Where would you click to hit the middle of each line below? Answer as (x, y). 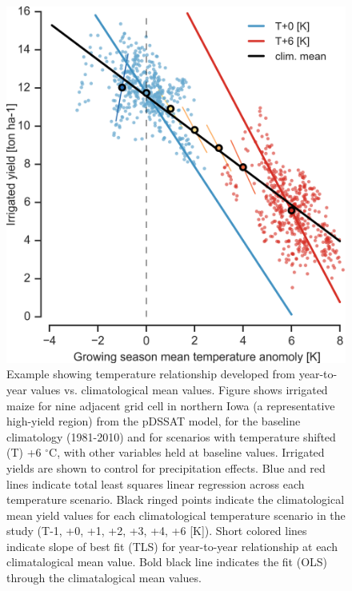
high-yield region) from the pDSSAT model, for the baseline (154, 421)
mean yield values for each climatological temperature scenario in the (176, 515)
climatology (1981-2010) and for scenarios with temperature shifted (171, 436)
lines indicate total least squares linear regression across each (156, 483)
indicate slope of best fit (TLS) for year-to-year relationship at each (172, 546)
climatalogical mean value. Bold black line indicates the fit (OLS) (167, 562)
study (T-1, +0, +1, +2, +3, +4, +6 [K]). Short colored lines (157, 531)
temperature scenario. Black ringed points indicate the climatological (176, 499)
